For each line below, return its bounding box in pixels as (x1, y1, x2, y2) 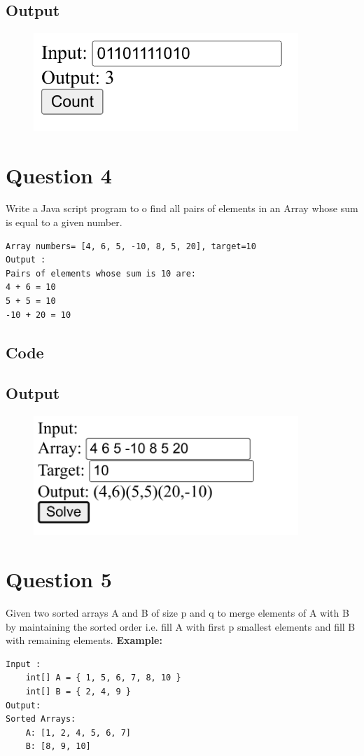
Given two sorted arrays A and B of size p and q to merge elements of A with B (6, 605, 349, 620)
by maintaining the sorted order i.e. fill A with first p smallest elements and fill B (6, 619, 356, 633)
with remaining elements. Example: (6, 633, 162, 647)
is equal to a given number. (6, 215, 122, 230)
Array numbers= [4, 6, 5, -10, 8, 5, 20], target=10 (6, 241, 256, 251)
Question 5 (6, 565, 112, 594)
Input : (6, 659, 41, 669)
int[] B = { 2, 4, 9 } (25, 686, 131, 696)
